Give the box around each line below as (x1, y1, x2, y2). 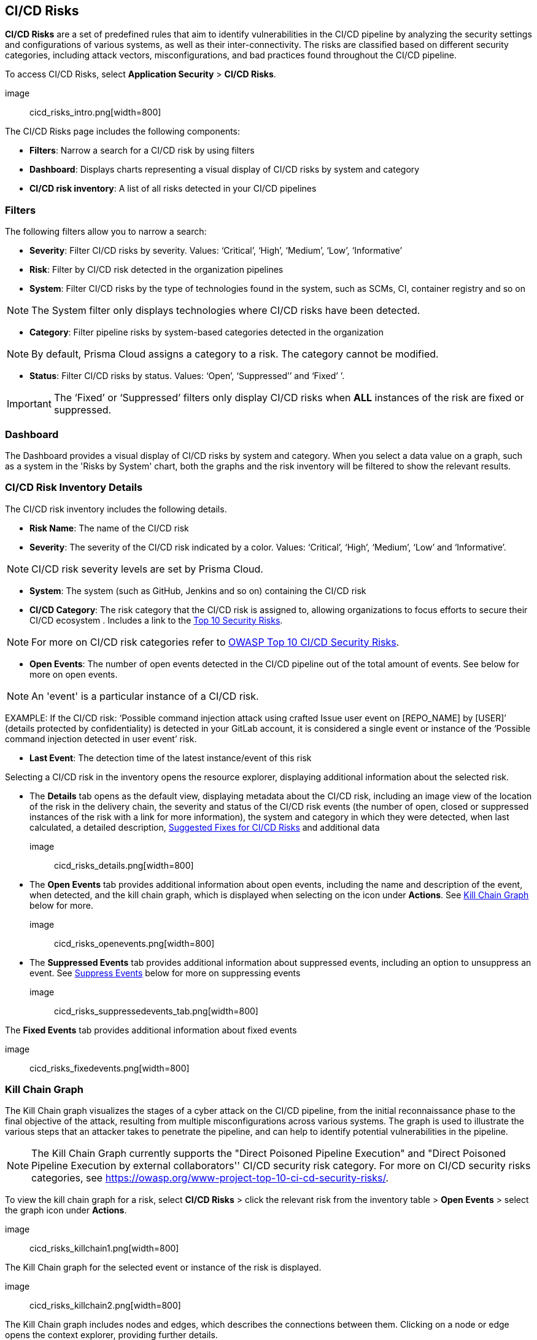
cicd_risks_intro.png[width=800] (29, 107, 161, 118)
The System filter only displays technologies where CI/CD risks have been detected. (31, 304, 420, 317)
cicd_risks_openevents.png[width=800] (54, 938, 215, 949)
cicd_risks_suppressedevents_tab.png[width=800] (54, 1005, 258, 1016)
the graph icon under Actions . (5, 1205, 127, 1216)
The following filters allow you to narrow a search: (5, 226, 207, 237)
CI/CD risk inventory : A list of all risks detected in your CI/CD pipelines (29, 183, 317, 194)
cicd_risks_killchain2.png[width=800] (29, 1300, 181, 1311)
